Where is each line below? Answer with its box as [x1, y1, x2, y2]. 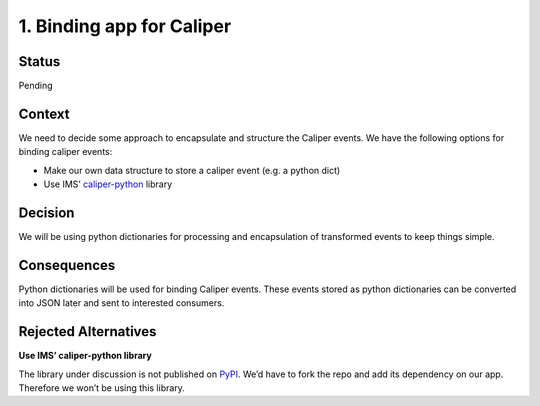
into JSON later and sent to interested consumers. [18, 297, 225, 309]
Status [18, 53, 61, 70]
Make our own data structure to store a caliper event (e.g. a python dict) [43, 164, 341, 176]
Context [18, 105, 70, 122]
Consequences [18, 256, 116, 274]
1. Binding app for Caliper [18, 15, 232, 37]
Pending [18, 80, 54, 92]
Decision [18, 204, 75, 221]
